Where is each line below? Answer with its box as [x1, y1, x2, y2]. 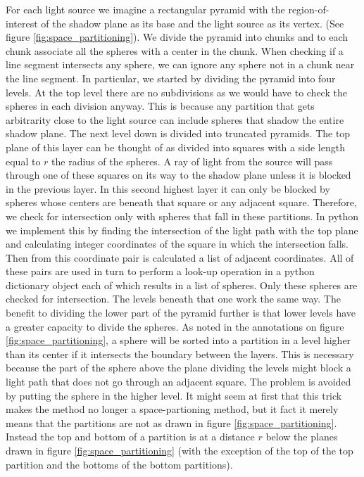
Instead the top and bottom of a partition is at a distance [6, 429, 255, 444]
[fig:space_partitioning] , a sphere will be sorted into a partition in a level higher [6, 333, 351, 348]
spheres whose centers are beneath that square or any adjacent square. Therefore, [6, 195, 357, 210]
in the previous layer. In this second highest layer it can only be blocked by [6, 181, 330, 196]
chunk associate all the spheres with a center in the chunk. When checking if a [6, 43, 344, 58]
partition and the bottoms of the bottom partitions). [6, 457, 233, 471]
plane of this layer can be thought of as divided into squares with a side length [6, 139, 345, 154]
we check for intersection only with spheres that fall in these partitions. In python [6, 208, 359, 223]
